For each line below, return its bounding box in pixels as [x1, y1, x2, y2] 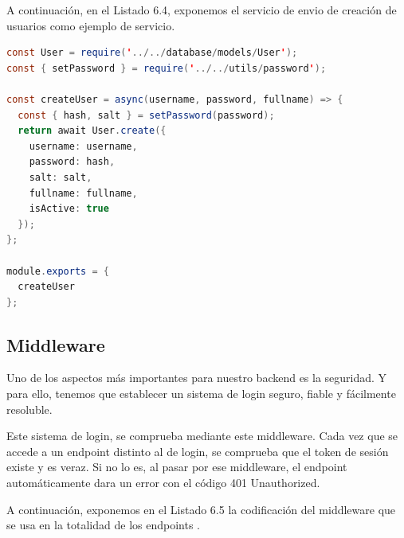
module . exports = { [6, 265, 109, 277]
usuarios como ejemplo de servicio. [6, 17, 175, 33]
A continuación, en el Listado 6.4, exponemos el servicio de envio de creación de [6, 2, 397, 18]
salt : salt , [29, 171, 92, 183]
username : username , [29, 140, 138, 152]
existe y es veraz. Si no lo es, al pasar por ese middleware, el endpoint [6, 458, 347, 475]
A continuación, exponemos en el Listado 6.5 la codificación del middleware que [6, 501, 396, 517]
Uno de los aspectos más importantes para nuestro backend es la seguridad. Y [6, 369, 387, 386]
